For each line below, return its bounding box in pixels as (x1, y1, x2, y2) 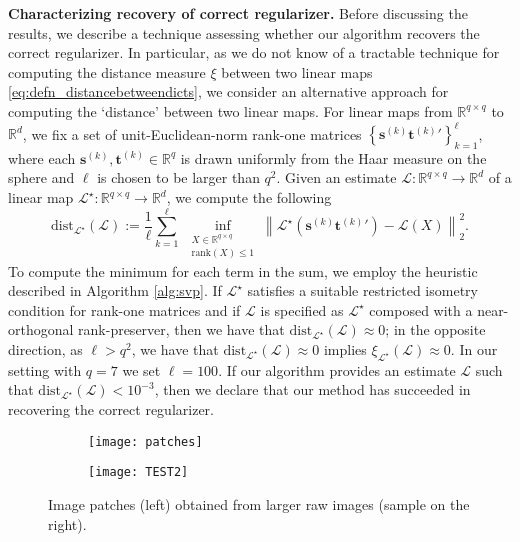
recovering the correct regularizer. (8, 399, 214, 420)
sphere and (8, 167, 75, 188)
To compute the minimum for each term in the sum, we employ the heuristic (8, 260, 478, 281)
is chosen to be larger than (97, 167, 260, 188)
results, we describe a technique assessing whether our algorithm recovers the (8, 22, 480, 43)
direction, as (8, 339, 83, 360)
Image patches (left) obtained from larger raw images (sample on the (48, 493, 470, 514)
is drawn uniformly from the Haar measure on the (180, 147, 487, 168)
